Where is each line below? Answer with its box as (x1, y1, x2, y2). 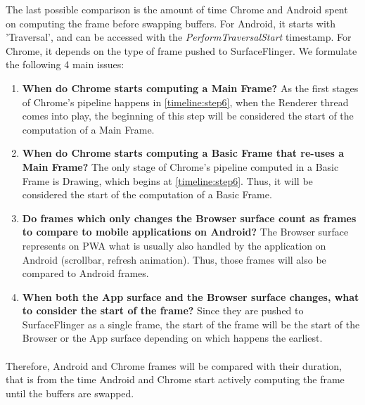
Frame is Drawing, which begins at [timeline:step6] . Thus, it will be (22, 173, 313, 188)
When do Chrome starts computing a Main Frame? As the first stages (22, 80, 359, 95)
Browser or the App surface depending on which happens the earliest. (22, 330, 323, 345)
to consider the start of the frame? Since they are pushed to (22, 303, 304, 318)
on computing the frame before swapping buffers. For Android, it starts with (6, 15, 335, 30)
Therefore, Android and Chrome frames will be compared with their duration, (6, 358, 342, 373)
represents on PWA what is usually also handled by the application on (22, 238, 326, 252)
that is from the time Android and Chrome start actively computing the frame (6, 372, 345, 387)
